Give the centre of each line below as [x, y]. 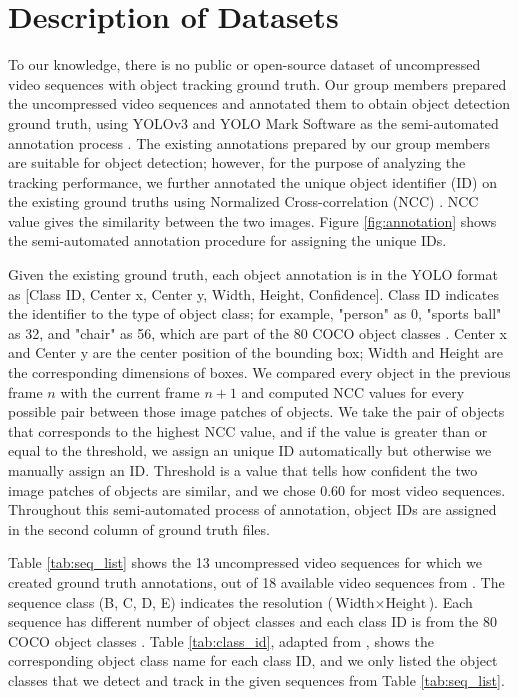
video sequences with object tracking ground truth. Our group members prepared [257, 83]
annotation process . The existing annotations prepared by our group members [249, 142]
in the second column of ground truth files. [139, 528]
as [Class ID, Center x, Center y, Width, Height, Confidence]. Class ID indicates [253, 293]
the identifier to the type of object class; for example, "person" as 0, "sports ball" [255, 313]
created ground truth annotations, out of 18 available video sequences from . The [256, 581]
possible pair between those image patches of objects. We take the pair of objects [256, 411]
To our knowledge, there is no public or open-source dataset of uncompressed [244, 64]
